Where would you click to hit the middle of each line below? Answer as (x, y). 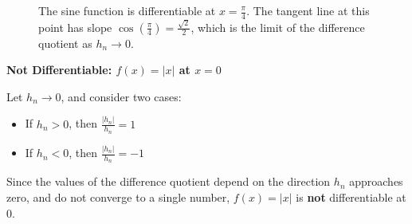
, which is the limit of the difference (278, 27)
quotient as (65, 43)
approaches (376, 181)
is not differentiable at (351, 197)
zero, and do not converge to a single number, (118, 197)
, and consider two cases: (121, 96)
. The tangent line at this (308, 10)
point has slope (75, 27)
